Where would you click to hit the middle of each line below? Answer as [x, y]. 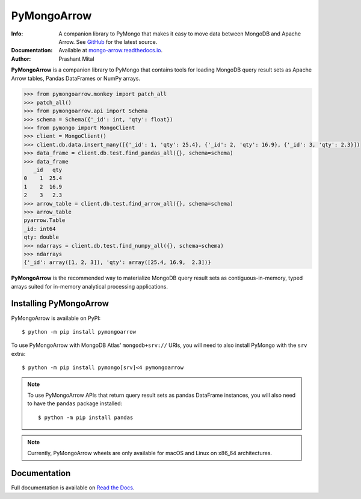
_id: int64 [40, 229]
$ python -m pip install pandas [86, 417]
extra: [18, 354]
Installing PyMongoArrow [60, 304]
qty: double [42, 237]
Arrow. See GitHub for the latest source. [108, 41]
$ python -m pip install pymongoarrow [79, 332]
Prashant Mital [76, 59]
